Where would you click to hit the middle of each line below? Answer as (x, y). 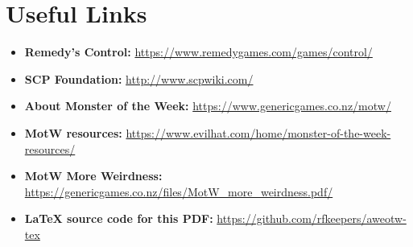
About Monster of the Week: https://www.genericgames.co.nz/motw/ (208, 106)
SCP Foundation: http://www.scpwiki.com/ (139, 78)
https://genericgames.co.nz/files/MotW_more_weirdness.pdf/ (179, 191)
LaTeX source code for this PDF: (119, 218)
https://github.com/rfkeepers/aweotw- (312, 218)
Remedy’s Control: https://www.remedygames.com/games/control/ (198, 52)
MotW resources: (73, 132)
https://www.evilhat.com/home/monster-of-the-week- (258, 132)
